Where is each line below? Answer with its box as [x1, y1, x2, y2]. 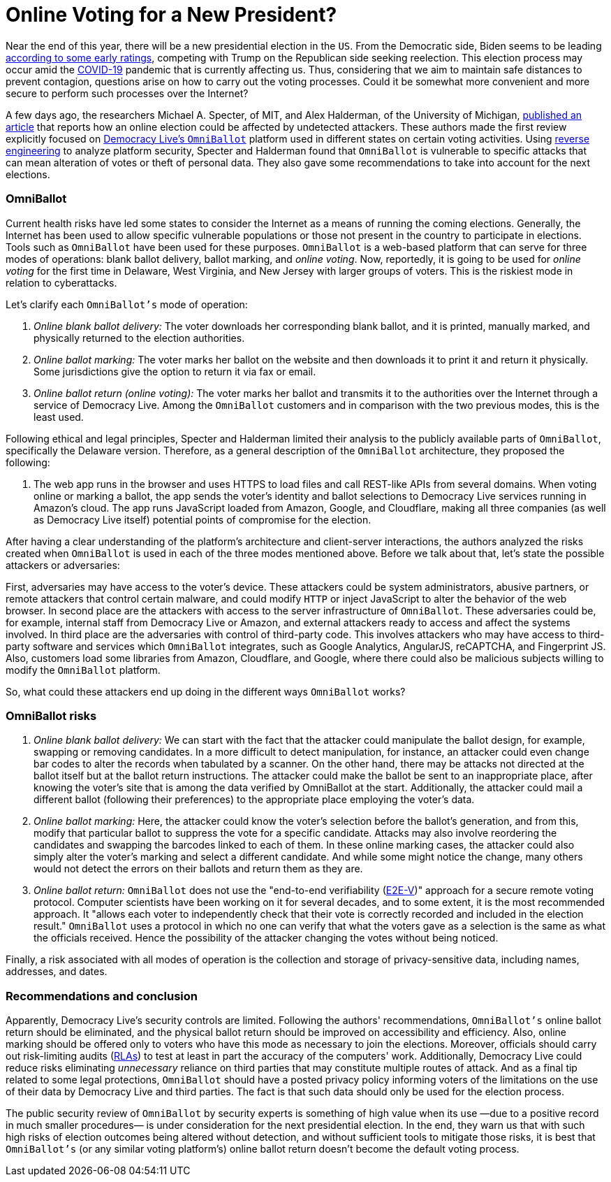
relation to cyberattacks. [6, 276, 117, 289]
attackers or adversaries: [6, 558, 120, 571]
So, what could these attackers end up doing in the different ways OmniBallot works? [6, 685, 406, 698]
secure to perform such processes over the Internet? [6, 87, 249, 99]
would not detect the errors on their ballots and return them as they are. [34, 863, 363, 875]
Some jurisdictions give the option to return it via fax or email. [34, 365, 316, 377]
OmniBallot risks [6, 708, 97, 723]
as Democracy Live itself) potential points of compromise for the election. [34, 513, 371, 526]
